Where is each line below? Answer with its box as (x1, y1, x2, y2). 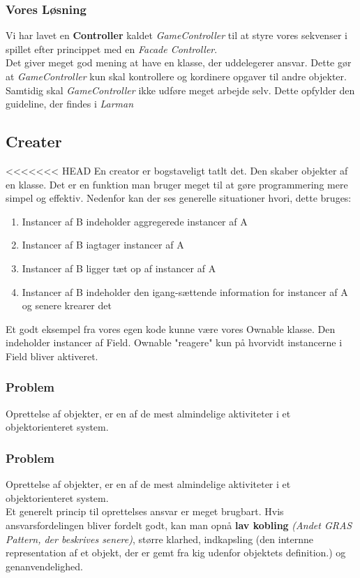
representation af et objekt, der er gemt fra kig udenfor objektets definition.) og (6, 545, 346, 560)
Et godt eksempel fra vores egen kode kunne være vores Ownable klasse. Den (6, 321, 336, 336)
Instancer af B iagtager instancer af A (22, 237, 184, 252)
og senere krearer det (22, 298, 112, 313)
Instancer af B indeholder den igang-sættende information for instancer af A (22, 284, 348, 299)
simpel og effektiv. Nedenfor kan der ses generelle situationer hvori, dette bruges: (6, 191, 352, 205)
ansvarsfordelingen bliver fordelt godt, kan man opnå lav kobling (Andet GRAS (6, 517, 352, 532)
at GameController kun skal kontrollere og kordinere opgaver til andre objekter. (6, 69, 347, 83)
